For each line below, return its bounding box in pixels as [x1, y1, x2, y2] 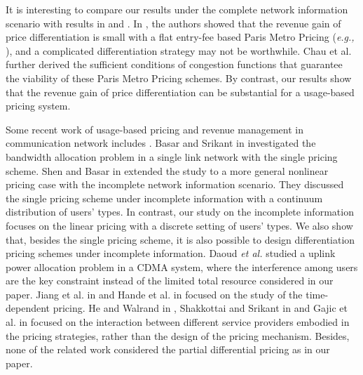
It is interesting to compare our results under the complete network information [6, 2, 348, 16]
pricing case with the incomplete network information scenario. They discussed [6, 177, 344, 192]
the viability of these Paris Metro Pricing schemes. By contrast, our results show [6, 70, 352, 85]
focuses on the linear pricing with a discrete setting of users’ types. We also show [6, 218, 353, 232]
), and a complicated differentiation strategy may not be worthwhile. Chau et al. [6, 43, 352, 58]
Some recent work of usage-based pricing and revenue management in [6, 121, 303, 136]
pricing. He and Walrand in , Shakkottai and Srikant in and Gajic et [53, 301, 348, 315]
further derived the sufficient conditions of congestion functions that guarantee [6, 57, 343, 72]
